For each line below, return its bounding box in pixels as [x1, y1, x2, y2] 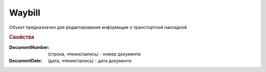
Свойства [9, 34, 34, 41]
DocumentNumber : [9, 44, 50, 50]
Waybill [9, 7, 40, 18]
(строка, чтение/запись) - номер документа [48, 51, 141, 57]
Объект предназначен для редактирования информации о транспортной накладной [9, 24, 187, 30]
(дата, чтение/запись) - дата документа [48, 58, 132, 64]
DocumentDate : [9, 58, 42, 64]
